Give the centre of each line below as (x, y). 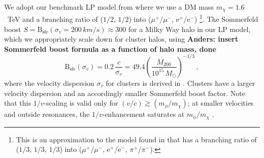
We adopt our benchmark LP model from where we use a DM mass (109, 7)
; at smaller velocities (221, 103)
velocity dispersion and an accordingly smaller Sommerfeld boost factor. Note (125, 93)
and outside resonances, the (47, 114)
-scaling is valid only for (81, 103)
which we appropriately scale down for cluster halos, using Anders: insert (121, 39)
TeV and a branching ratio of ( (55, 19)
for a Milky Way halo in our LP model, (189, 29)
